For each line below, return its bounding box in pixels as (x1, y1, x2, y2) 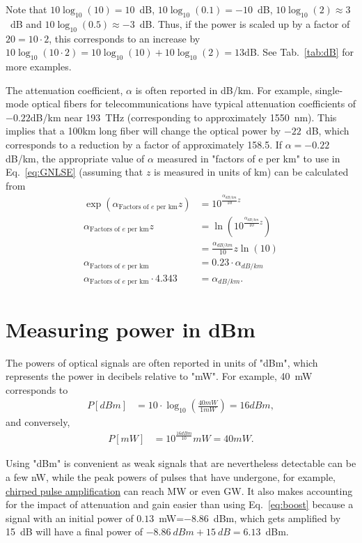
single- (315, 82, 343, 97)
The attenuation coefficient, (6, 82, 123, 97)
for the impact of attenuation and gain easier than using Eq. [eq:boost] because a (6, 497, 354, 512)
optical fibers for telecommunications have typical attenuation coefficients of (31, 96, 356, 111)
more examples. (6, 59, 72, 73)
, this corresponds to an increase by (49, 31, 200, 45)
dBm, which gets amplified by (213, 510, 341, 525)
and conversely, (6, 415, 70, 429)
